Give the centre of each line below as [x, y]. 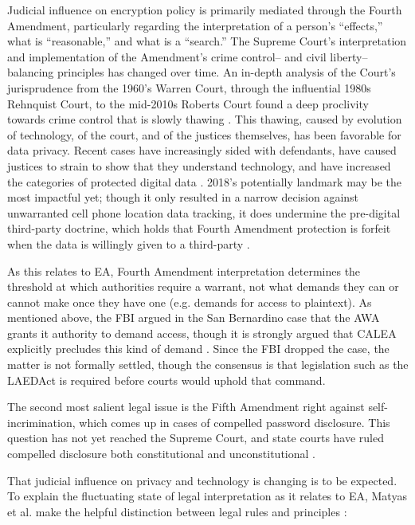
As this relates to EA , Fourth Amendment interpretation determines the [184, 270]
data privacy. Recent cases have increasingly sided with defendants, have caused [202, 150]
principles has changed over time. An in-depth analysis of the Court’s [227, 72]
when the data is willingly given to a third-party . [129, 243]
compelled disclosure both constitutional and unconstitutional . [161, 454]
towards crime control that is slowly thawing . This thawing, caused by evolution [205, 119]
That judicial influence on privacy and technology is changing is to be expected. [202, 480]
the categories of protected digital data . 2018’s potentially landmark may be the [204, 181]
